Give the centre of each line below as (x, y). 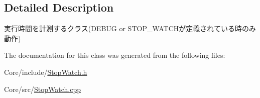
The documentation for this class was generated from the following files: (115, 55)
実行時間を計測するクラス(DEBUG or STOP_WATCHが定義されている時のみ (130, 28)
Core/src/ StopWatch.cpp (43, 89)
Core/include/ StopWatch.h (46, 72)
